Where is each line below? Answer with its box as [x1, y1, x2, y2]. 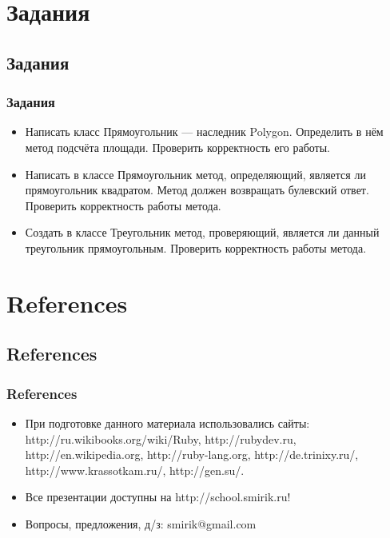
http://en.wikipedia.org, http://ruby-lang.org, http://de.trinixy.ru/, [25, 446, 359, 463]
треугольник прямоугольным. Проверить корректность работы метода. [25, 239, 367, 256]
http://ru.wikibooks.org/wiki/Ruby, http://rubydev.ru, [25, 430, 296, 447]
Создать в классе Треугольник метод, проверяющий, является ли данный [25, 224, 380, 241]
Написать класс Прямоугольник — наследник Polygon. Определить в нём [25, 123, 384, 140]
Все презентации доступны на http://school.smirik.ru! [25, 488, 291, 505]
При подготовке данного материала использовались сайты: [25, 414, 310, 431]
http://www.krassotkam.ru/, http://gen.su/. [25, 461, 245, 478]
